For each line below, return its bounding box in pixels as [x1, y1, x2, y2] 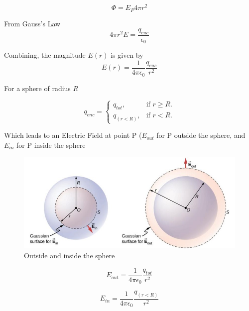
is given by [111, 50, 143, 60]
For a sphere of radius [4, 83, 71, 93]
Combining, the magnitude [4, 50, 86, 60]
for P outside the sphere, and [156, 130, 246, 140]
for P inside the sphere [16, 139, 86, 150]
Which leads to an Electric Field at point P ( [4, 130, 142, 140]
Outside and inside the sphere [24, 250, 115, 261]
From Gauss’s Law [4, 18, 61, 28]
